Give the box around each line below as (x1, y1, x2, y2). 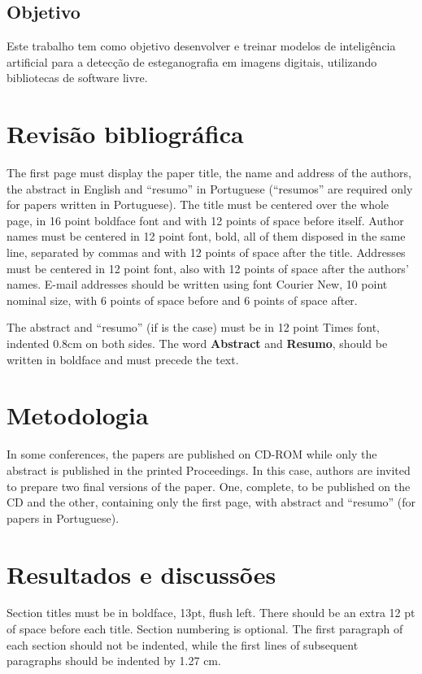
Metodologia (7, 398, 149, 432)
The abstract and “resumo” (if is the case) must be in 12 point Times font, (7, 319, 380, 336)
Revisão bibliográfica (7, 117, 244, 150)
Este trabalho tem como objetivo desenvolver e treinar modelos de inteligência (7, 37, 396, 54)
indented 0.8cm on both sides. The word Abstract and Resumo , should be (7, 335, 388, 352)
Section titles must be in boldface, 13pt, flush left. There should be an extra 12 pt (7, 604, 415, 621)
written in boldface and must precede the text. (7, 350, 239, 367)
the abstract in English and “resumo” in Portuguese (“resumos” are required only (7, 180, 413, 197)
